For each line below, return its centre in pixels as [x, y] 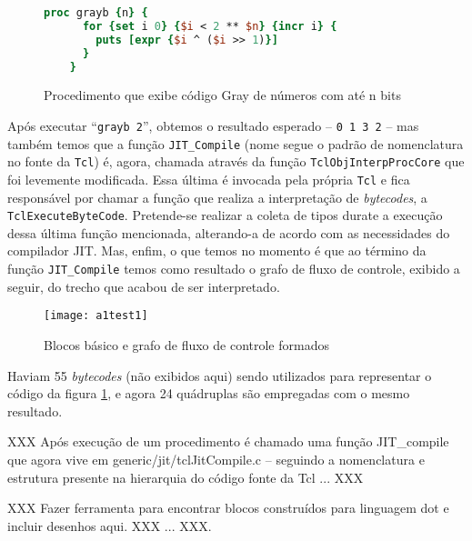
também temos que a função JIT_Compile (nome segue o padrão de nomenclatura [236, 143]
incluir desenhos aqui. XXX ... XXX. [110, 525]
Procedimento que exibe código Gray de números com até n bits [222, 95]
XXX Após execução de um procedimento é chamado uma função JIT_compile [228, 441]
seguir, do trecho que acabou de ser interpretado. [144, 286]
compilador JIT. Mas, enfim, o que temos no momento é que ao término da [217, 250]
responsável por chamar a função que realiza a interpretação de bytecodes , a [217, 197]
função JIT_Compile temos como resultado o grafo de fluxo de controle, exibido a [234, 269]
